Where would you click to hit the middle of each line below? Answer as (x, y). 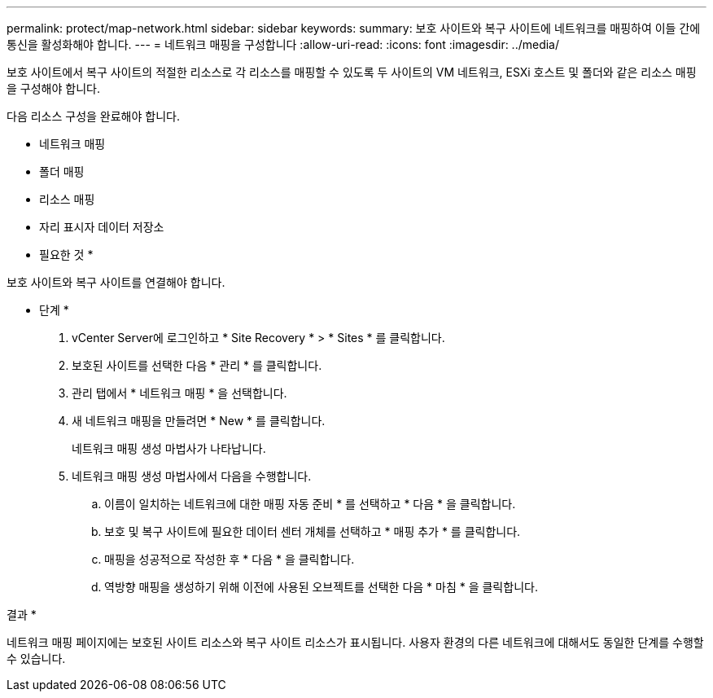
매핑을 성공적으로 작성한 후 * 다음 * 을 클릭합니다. (230, 559)
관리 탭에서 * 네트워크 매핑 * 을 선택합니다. (179, 393)
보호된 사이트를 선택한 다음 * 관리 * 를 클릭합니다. (197, 365)
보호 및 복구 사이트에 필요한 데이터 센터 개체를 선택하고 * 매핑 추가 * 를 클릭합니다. (313, 531)
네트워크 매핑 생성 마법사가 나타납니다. (169, 448)
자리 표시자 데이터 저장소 (102, 227)
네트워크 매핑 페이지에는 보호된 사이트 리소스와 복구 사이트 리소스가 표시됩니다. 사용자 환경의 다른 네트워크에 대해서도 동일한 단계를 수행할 (355, 642)
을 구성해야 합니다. (53, 88)
